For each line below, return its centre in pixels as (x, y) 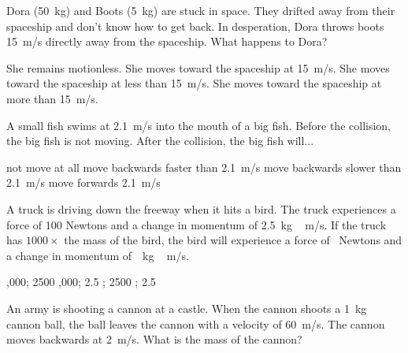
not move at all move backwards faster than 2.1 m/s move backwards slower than (204, 167)
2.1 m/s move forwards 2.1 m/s (83, 182)
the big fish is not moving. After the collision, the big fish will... (160, 141)
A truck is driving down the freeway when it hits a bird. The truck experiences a (201, 208)
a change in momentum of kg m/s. (98, 255)
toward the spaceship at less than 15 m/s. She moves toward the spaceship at (194, 83)
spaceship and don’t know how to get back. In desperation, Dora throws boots (195, 26)
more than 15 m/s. (52, 98)
